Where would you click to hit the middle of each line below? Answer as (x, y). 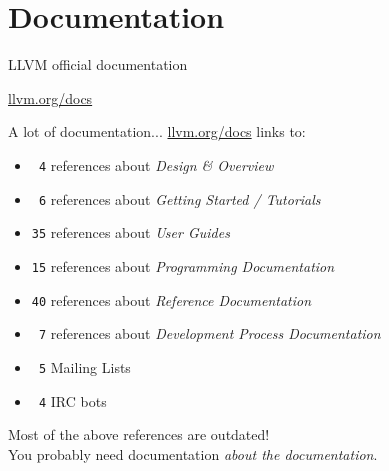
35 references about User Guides (130, 232)
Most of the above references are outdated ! (139, 434)
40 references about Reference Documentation (171, 299)
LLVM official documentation (98, 64)
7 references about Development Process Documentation (209, 333)
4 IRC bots (72, 400)
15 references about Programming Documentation (183, 265)
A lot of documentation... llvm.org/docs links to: (157, 131)
